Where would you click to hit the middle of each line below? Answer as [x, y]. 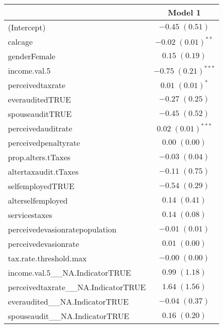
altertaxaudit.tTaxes [43, 171]
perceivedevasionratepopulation [62, 229]
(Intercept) [27, 27]
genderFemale [32, 56]
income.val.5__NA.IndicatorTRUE [70, 273]
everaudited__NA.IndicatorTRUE [68, 301]
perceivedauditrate [40, 128]
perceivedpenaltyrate [44, 143]
